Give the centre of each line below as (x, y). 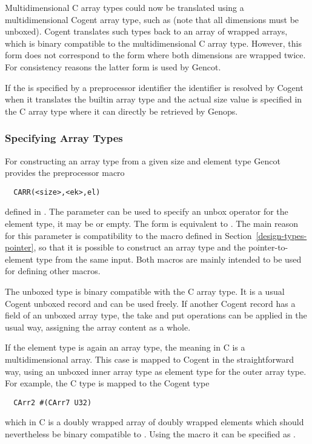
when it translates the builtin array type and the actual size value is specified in (154, 99)
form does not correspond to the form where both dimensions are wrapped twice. (155, 55)
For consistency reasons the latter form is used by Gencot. (113, 66)
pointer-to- (268, 247)
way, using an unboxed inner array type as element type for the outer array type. (156, 371)
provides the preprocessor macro (65, 173)
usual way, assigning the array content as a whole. (98, 327)
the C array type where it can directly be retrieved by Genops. (121, 111)
